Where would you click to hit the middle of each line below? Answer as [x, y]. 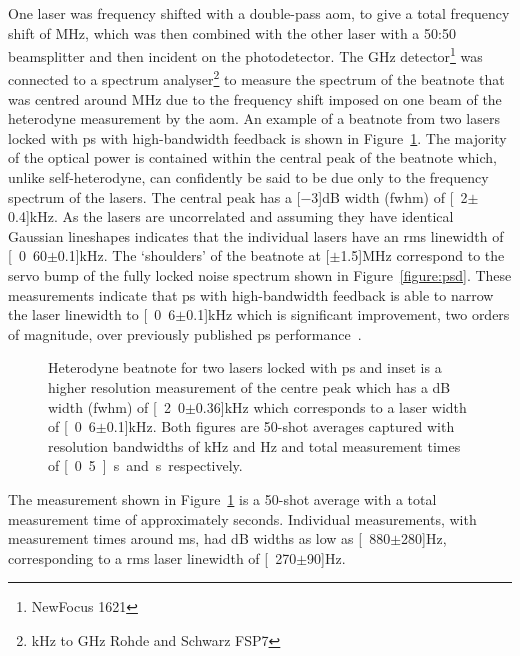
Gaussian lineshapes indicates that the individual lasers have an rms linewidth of [256, 235]
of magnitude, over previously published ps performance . [185, 333]
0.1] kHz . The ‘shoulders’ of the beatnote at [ [193, 255]
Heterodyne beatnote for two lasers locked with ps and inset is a [245, 367]
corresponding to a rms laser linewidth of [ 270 [152, 557]
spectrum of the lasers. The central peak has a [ [154, 196]
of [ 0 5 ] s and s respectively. [145, 465]
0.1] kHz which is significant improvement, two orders [348, 314]
